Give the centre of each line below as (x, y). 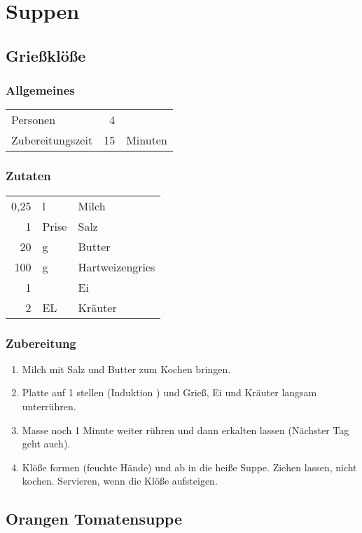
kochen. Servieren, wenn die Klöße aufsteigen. (120, 481)
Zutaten (28, 176)
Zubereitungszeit (52, 140)
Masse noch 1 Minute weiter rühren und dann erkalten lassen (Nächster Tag (186, 430)
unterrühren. (49, 406)
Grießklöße (46, 55)
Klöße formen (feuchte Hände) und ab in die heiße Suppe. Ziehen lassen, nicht (189, 467)
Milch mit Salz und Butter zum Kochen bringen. (126, 369)
